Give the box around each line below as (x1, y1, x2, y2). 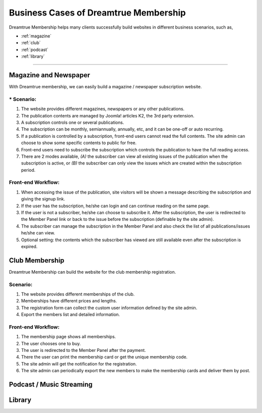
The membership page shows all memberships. (21, 334, 116, 340)
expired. (21, 243, 38, 249)
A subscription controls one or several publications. (21, 119, 124, 125)
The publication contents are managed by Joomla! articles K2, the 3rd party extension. (21, 113, 195, 118)
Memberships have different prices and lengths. (21, 298, 117, 304)
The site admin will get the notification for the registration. (21, 361, 137, 366)
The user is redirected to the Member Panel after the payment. (21, 347, 146, 353)
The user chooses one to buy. (21, 340, 81, 347)
